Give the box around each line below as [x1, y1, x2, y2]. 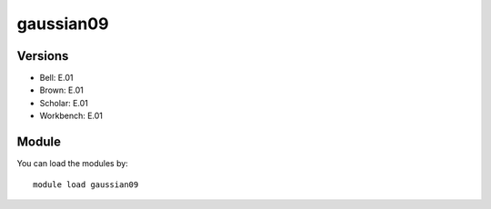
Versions [16, 48, 69, 64]
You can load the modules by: [16, 158, 129, 169]
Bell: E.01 [39, 73, 74, 84]
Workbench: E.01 [39, 110, 104, 122]
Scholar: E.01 [39, 97, 88, 108]
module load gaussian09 [33, 179, 139, 190]
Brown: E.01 [39, 85, 84, 95]
